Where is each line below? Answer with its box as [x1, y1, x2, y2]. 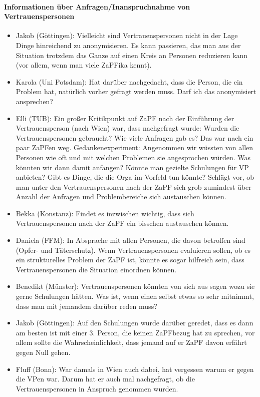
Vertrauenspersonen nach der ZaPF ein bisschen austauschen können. [16, 218, 229, 228]
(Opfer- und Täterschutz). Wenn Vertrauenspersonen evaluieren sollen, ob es [16, 244, 250, 255]
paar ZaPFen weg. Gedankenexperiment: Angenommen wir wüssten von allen [16, 142, 253, 153]
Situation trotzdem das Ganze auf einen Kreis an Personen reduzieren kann [16, 50, 248, 60]
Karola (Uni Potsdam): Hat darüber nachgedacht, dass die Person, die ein [16, 76, 243, 87]
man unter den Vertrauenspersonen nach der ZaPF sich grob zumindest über [16, 181, 251, 192]
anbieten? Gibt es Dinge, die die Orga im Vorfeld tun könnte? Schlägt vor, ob [16, 172, 254, 182]
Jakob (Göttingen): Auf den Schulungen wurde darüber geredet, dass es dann [16, 317, 253, 328]
